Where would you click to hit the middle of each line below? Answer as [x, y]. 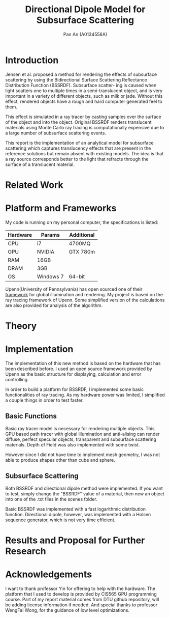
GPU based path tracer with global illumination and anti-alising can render [82, 434]
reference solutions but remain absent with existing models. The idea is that [84, 153]
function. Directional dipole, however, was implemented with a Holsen [78, 514]
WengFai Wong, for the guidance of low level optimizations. [67, 610]
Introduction [32, 60]
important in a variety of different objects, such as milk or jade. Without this [84, 96]
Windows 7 [50, 276]
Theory [21, 326]
